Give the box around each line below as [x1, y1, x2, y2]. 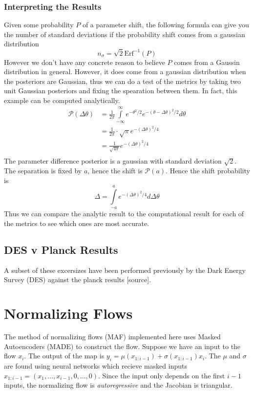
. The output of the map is [24, 351, 105, 361]
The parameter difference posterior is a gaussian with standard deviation [4, 156, 222, 166]
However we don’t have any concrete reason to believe [4, 57, 165, 67]
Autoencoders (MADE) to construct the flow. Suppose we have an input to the [4, 341, 241, 351]
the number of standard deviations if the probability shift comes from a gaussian [4, 29, 245, 39]
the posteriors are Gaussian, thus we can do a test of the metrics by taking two [4, 76, 241, 86]
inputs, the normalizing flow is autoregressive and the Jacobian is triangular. [4, 380, 233, 390]
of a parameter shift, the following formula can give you [82, 20, 249, 30]
